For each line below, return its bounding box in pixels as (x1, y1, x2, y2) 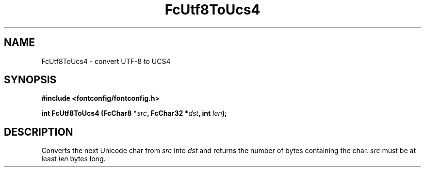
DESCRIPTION (4, 125, 73, 138)
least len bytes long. (41, 155, 106, 163)
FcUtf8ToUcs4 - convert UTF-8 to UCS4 (41, 57, 171, 65)
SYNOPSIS (4, 74, 57, 86)
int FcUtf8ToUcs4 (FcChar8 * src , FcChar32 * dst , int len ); (41, 109, 227, 118)
